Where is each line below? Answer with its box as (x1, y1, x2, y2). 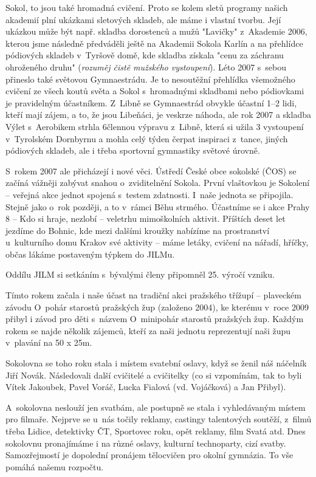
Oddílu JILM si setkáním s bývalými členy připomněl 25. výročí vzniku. (5, 268, 275, 281)
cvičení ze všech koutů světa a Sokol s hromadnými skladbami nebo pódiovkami (5, 84, 304, 97)
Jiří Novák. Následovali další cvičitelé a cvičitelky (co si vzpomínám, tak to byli (5, 368, 302, 381)
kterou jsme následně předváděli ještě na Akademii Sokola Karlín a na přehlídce (5, 36, 303, 49)
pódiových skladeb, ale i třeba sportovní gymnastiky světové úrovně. (5, 144, 260, 157)
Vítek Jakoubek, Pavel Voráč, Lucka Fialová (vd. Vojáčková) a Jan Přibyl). (5, 380, 286, 393)
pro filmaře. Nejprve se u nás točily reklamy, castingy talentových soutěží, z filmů (5, 413, 312, 425)
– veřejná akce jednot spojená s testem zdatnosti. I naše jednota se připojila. (5, 188, 294, 201)
